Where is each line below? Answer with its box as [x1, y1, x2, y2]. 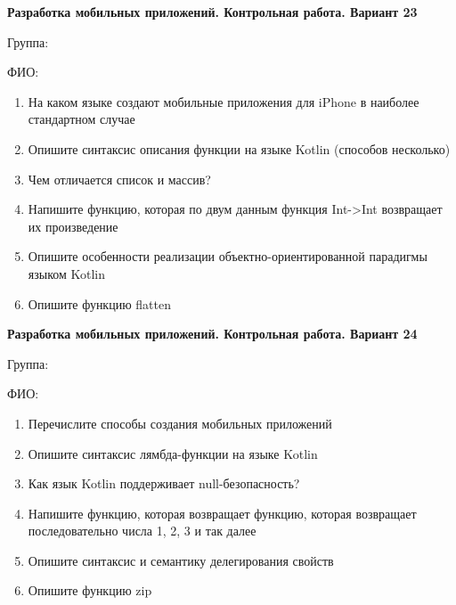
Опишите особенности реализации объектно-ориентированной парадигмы [28, 247, 427, 266]
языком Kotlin [28, 264, 106, 282]
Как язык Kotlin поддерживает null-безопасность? [28, 474, 300, 493]
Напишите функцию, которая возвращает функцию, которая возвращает [28, 503, 417, 522]
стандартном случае [28, 110, 135, 128]
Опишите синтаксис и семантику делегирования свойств [28, 551, 334, 569]
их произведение [28, 217, 118, 235]
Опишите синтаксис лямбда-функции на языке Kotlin [28, 444, 318, 462]
